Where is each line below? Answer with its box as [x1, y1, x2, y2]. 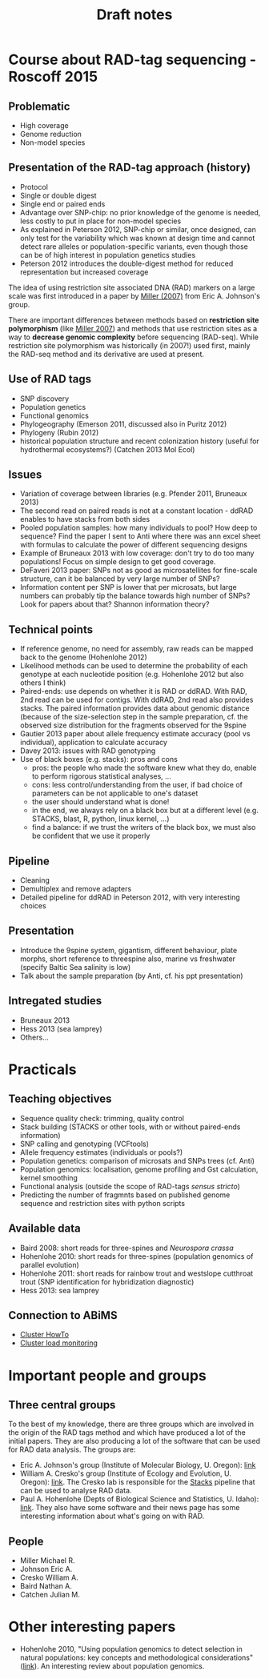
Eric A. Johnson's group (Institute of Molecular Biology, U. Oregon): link [19, 1461, 256, 1470]
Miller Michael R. [19, 1556, 75, 1565]
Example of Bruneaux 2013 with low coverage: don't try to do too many [19, 548, 255, 558]
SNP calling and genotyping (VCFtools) [19, 1139, 150, 1148]
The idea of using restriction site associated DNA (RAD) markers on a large [8, 283, 255, 292]
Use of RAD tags [8, 372, 92, 386]
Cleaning [19, 876, 50, 885]
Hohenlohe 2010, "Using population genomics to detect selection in [19, 1645, 243, 1654]
